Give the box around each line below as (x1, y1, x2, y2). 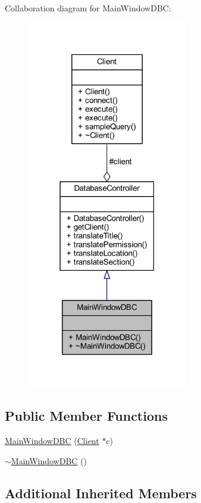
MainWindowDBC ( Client (5, 434, 99, 447)
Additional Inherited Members (5, 483, 197, 502)
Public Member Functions (5, 406, 168, 425)
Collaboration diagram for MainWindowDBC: (5, 2, 171, 14)
